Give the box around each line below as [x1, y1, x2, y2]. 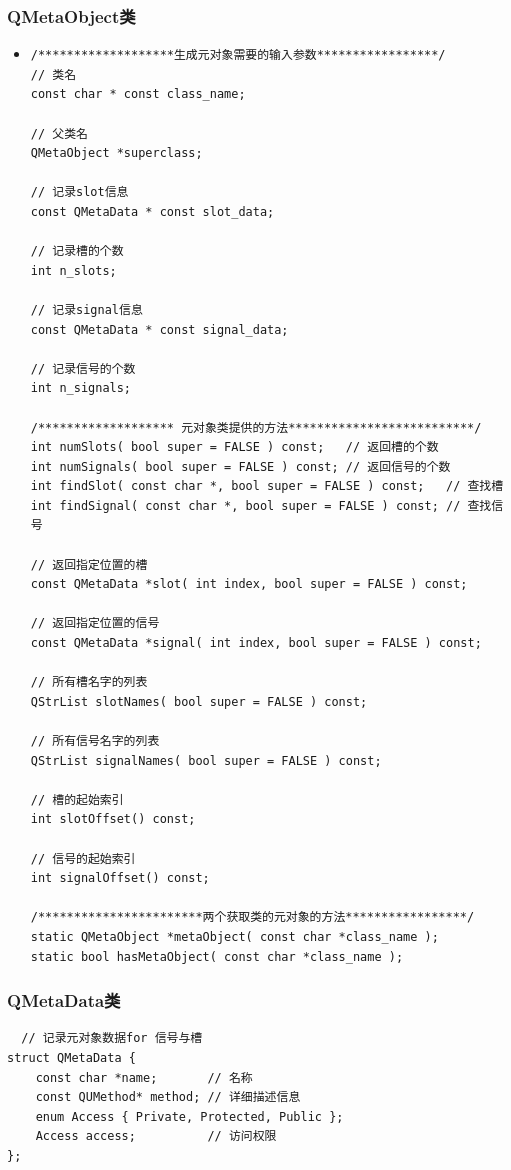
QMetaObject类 [7, 3, 136, 28]
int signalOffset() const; [30, 871, 210, 886]
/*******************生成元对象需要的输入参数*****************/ [30, 48, 446, 63]
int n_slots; [30, 263, 117, 278]
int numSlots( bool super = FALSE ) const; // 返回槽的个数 [30, 440, 439, 455]
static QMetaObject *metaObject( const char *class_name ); [30, 929, 439, 944]
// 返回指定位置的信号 [30, 616, 160, 631]
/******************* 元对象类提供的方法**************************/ [30, 420, 482, 435]
